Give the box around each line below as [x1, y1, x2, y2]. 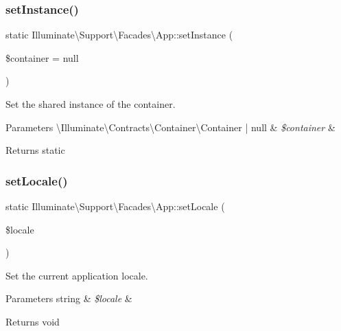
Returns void [5, 314, 60, 328]
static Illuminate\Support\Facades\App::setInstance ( [5, 27, 233, 42]
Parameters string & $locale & [5, 291, 132, 306]
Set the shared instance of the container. [5, 97, 176, 111]
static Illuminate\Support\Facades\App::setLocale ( [5, 199, 225, 213]
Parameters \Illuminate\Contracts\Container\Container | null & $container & [5, 119, 336, 134]
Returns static [5, 143, 65, 157]
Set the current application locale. [5, 268, 148, 282]
